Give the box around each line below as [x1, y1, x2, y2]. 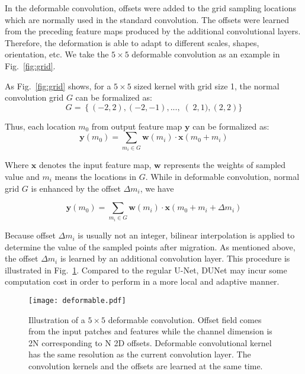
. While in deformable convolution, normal [145, 170, 300, 182]
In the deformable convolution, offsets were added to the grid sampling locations [5, 2, 296, 14]
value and [5, 170, 40, 182]
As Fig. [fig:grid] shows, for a [5, 79, 111, 92]
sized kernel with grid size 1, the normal [134, 79, 280, 92]
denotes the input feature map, [38, 159, 152, 171]
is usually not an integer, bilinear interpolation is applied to [78, 229, 295, 241]
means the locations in [54, 170, 136, 182]
